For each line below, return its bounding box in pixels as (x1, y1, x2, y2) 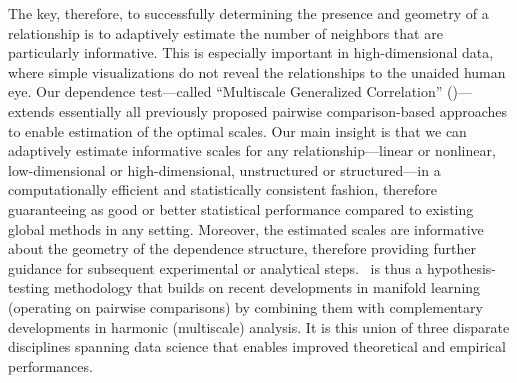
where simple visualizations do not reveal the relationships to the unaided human (8, 61, 506, 82)
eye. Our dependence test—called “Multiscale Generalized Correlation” (8, 81, 443, 102)
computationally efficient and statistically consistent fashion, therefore (8, 179, 438, 200)
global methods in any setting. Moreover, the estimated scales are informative (8, 218, 484, 239)
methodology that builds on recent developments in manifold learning (53, 277, 481, 298)
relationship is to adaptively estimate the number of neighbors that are (8, 22, 443, 43)
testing (8, 277, 50, 298)
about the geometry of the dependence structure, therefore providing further (8, 238, 476, 259)
